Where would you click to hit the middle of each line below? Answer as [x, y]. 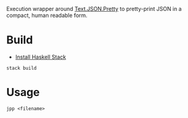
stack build [21, 68]
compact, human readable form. [47, 15]
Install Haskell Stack [40, 57]
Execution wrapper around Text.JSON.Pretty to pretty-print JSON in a [94, 9]
